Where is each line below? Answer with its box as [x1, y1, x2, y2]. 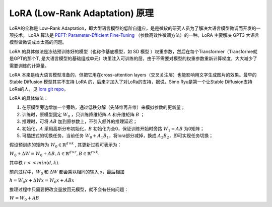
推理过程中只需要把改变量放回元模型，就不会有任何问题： [9, 186, 128, 192]
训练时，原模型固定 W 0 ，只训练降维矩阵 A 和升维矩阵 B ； [22, 111, 145, 118]
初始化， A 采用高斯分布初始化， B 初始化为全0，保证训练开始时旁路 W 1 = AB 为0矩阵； [22, 125, 205, 133]
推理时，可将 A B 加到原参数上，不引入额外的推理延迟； [22, 118, 138, 124]
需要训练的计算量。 [9, 62, 49, 68]
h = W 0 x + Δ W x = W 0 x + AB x [9, 178, 75, 185]
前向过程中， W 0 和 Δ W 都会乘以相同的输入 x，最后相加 [9, 169, 125, 176]
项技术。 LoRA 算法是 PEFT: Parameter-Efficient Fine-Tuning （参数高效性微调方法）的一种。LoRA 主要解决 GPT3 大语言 [9, 32, 259, 38]
